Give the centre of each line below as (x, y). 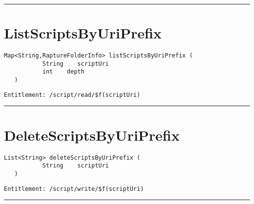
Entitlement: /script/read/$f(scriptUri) (72, 95)
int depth (63, 72)
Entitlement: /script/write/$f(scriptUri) (74, 189)
